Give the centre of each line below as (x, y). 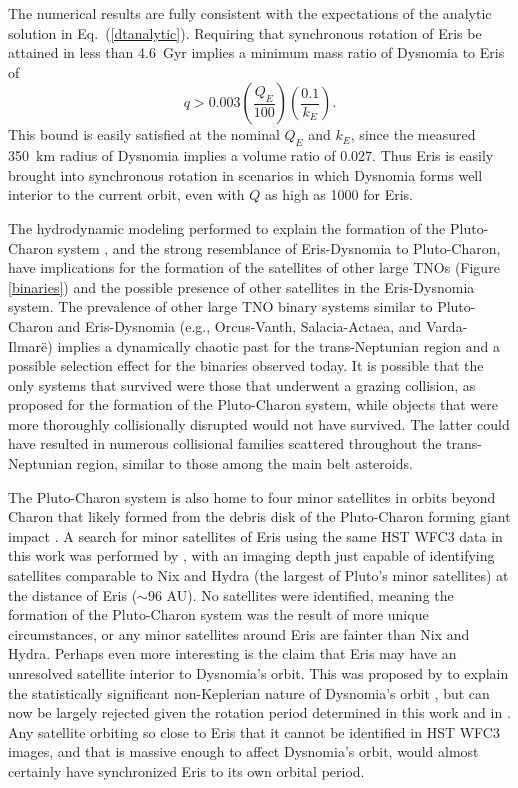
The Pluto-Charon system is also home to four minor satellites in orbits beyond (252, 496)
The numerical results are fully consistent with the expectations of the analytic (250, 13)
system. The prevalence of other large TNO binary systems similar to (220, 306)
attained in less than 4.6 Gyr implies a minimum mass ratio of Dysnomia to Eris (256, 52)
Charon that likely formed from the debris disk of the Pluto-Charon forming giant (259, 516)
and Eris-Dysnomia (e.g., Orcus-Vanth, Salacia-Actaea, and (239, 325)
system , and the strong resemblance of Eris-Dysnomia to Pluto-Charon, (279, 247)
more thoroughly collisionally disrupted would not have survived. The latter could (259, 423)
